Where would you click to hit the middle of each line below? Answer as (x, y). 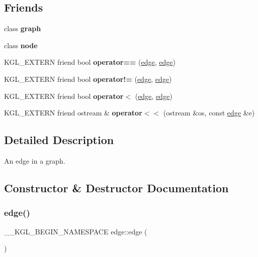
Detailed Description (59, 140)
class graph (23, 28)
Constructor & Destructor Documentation (116, 187)
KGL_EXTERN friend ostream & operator (73, 113)
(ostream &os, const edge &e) (209, 113)
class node (21, 45)
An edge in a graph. (35, 160)
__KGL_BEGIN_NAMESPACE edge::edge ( (76, 231)
